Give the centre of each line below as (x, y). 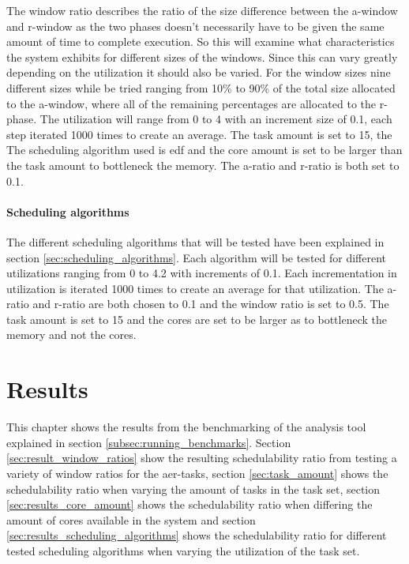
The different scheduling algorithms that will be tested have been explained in (195, 241)
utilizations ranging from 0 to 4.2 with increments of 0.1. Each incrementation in (202, 273)
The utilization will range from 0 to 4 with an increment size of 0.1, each (216, 119)
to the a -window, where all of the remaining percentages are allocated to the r (195, 103)
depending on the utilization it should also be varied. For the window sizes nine (199, 72)
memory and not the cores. (71, 335)
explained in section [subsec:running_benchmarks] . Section (149, 442)
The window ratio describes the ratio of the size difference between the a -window (202, 10)
